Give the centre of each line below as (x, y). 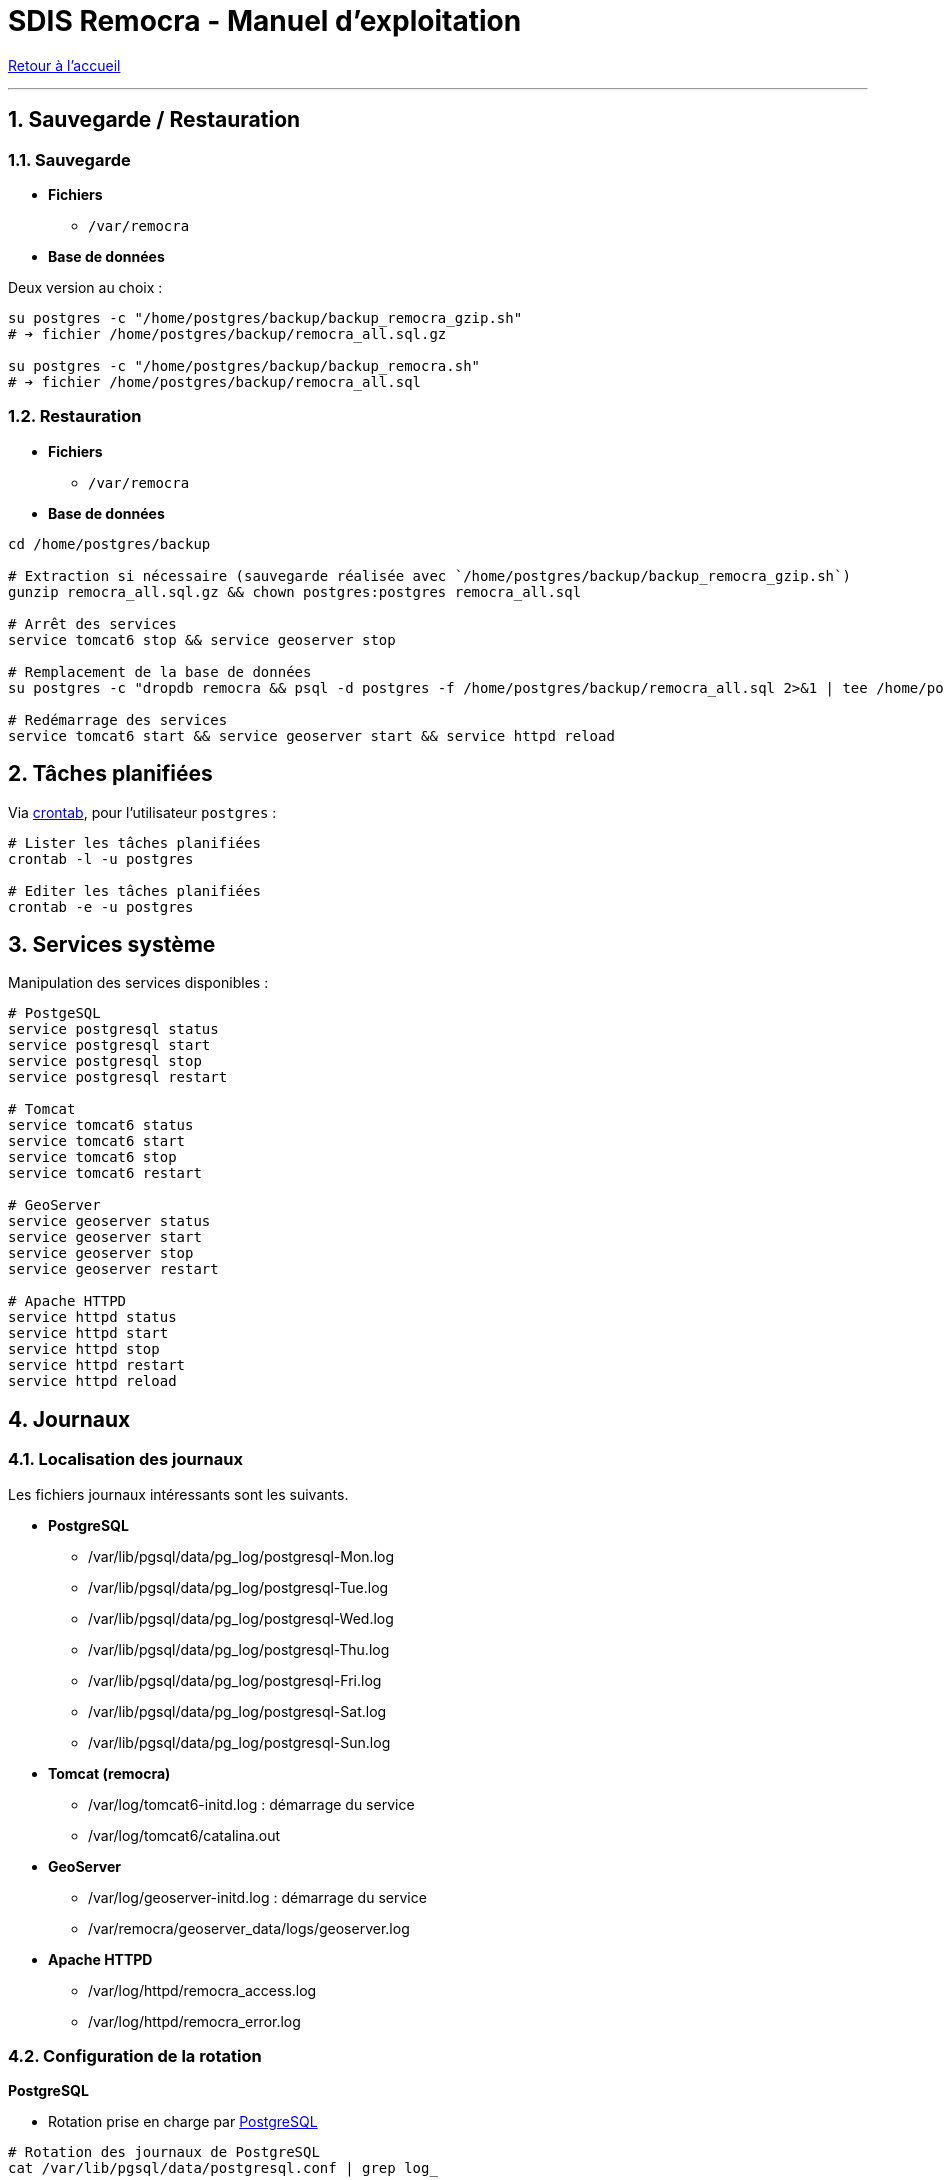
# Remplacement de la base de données (160, 671)
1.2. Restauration (75, 416)
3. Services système (112, 944)
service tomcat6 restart (105, 1173)
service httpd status (92, 1317)
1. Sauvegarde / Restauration (154, 120)
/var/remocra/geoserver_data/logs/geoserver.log (249, 1928)
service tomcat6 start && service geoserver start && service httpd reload (311, 735)
